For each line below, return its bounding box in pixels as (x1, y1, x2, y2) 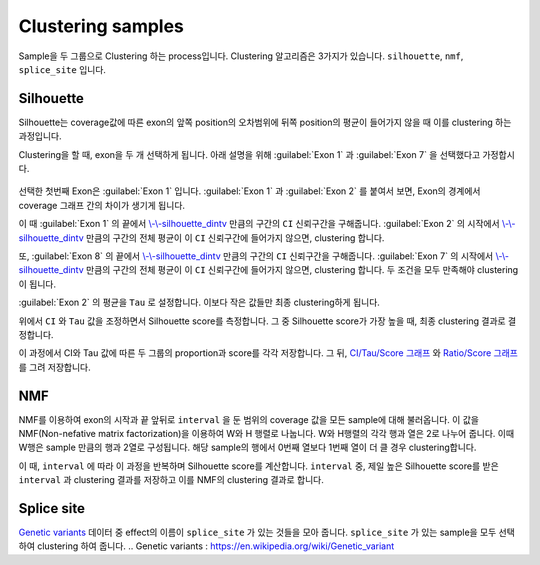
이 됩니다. (18, 278, 57, 290)
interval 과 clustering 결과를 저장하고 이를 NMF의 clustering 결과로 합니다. (18, 474, 324, 486)
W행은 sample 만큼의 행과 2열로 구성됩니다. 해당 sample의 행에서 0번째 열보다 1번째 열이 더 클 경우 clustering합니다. (18, 441, 477, 454)
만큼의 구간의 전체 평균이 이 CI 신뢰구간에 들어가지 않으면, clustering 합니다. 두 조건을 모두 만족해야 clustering (85, 264, 519, 276)
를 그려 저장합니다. (18, 361, 91, 373)
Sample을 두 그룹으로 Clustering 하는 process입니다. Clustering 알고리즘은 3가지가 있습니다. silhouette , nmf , (18, 50, 464, 62)
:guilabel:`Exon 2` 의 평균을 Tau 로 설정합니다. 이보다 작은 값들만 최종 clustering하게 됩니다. (18, 296, 380, 309)
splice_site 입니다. (18, 63, 107, 75)
